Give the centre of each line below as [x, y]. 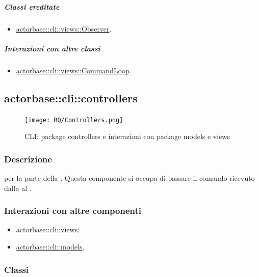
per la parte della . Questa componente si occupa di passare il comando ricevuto [129, 177]
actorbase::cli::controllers [71, 98]
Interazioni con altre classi [52, 48]
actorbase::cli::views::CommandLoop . [74, 70]
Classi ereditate [32, 6]
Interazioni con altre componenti [73, 211]
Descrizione [28, 159]
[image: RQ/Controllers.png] [74, 120]
